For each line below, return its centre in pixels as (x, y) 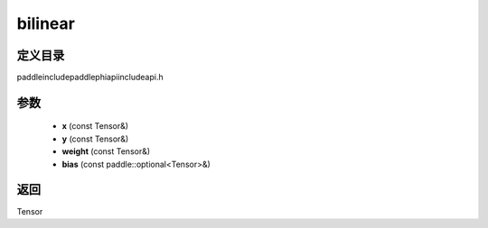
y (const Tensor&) (95, 139)
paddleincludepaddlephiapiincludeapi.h (90, 78)
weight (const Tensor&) (106, 151)
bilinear (46, 23)
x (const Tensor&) (95, 126)
